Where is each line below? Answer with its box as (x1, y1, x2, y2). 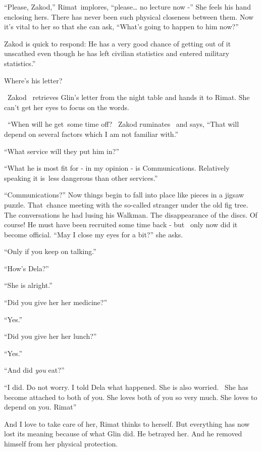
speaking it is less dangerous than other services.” (4, 172, 158, 183)
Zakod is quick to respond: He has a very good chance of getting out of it (4, 38, 231, 48)
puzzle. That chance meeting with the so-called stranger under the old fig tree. (4, 199, 248, 210)
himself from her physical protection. (4, 438, 118, 448)
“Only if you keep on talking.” (4, 246, 96, 257)
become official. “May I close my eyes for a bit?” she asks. (4, 229, 183, 239)
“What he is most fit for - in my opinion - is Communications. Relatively (4, 163, 230, 173)
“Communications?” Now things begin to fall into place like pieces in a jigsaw (4, 189, 244, 200)
